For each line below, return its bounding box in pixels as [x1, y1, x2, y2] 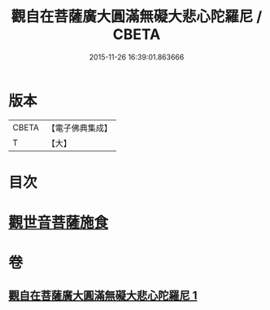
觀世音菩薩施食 [8, 213, 109, 232]
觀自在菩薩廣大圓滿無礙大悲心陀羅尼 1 [8, 288, 198, 302]
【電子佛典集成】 [46, 122, 112, 133]
